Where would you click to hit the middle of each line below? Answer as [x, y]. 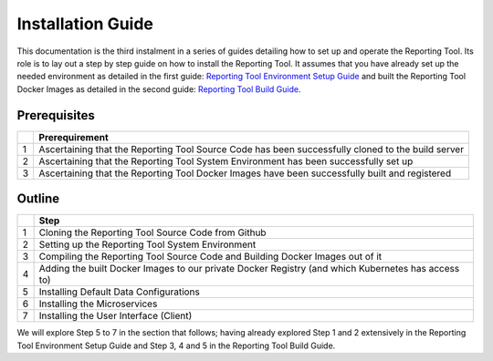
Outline [38, 199]
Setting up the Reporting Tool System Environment [147, 244]
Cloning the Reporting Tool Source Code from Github [152, 232]
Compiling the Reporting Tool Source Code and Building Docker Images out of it [210, 257]
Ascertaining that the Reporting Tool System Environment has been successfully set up [226, 161]
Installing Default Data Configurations [120, 292]
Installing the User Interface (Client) [115, 316]
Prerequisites [56, 115]
